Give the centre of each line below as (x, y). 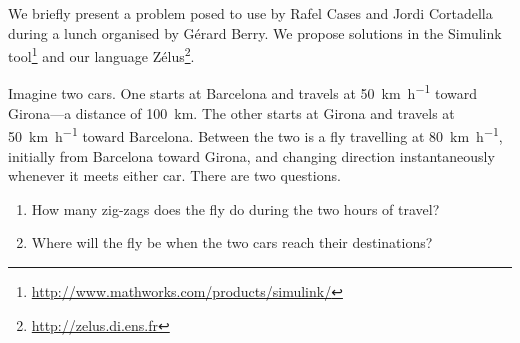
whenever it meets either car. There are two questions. (174, 175)
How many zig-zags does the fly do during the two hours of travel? (235, 208)
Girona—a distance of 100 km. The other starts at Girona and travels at (231, 112)
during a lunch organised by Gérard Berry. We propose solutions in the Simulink (255, 32)
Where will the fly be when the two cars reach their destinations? (232, 242)
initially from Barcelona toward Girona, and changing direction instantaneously (251, 155)
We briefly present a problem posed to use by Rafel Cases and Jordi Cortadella (250, 13)
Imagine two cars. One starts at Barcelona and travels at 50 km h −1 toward (243, 92)
